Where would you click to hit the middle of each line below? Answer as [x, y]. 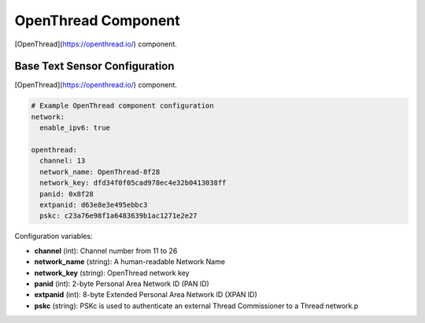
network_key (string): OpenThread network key [112, 273]
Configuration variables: [54, 237]
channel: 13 [63, 161]
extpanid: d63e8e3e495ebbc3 [94, 205]
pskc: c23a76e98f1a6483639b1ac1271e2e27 [118, 216]
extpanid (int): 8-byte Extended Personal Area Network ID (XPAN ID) [146, 295]
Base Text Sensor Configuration [94, 66]
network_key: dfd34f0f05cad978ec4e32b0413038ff [133, 183]
